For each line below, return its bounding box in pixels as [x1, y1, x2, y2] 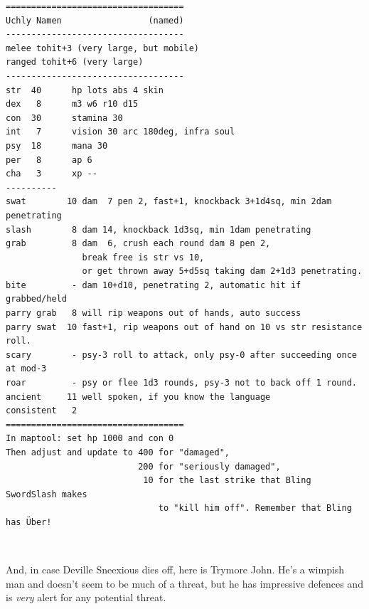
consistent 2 [6, 406, 77, 416]
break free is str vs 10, [82, 252, 205, 263]
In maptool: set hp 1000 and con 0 [6, 433, 174, 444]
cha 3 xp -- [6, 169, 97, 179]
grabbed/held [6, 294, 67, 304]
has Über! [6, 517, 52, 527]
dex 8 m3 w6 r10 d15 [6, 99, 139, 110]
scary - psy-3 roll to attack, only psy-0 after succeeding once [6, 349, 357, 360]
